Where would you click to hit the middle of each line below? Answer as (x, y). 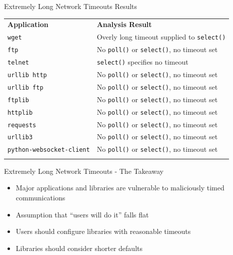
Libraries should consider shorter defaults (79, 248)
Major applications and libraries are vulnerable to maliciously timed (120, 188)
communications (40, 197)
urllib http (27, 75)
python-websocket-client (49, 150)
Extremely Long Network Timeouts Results (71, 6)
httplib (20, 112)
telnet (18, 63)
